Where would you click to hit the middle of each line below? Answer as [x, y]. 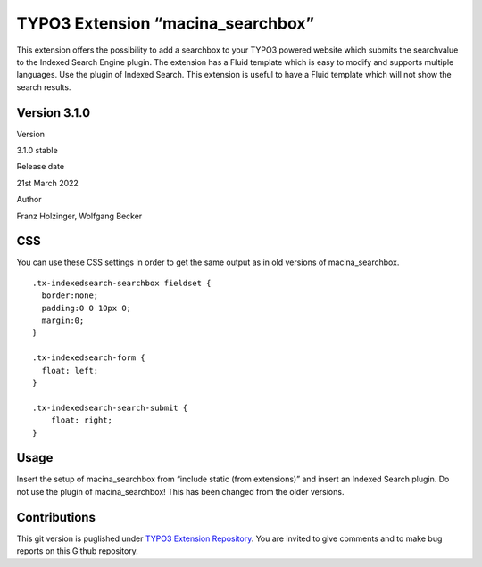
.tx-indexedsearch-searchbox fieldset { [122, 283]
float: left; [70, 370]
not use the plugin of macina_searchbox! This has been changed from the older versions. [180, 491]
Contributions [56, 517]
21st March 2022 [48, 183]
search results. [44, 87]
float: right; [82, 420]
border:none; [70, 296]
